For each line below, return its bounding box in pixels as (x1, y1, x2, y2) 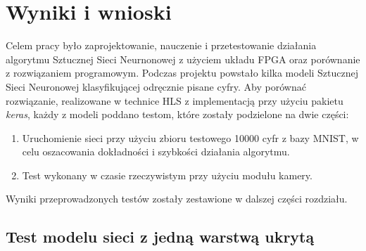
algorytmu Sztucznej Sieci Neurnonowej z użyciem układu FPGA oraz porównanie (6, 51, 360, 66)
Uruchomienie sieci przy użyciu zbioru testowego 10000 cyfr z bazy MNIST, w (22, 130, 359, 145)
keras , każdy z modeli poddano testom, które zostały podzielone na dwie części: (6, 107, 349, 122)
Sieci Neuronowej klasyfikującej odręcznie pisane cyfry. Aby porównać (6, 79, 306, 94)
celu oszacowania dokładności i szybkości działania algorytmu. (22, 144, 290, 159)
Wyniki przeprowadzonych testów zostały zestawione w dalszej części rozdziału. (6, 191, 348, 206)
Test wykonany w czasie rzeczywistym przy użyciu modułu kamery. (22, 167, 313, 182)
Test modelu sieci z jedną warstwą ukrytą (6, 226, 315, 247)
